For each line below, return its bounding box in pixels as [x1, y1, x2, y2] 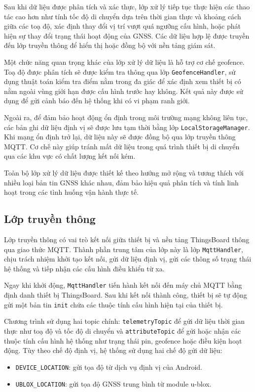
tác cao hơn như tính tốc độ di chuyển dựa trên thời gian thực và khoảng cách [4, 11, 241, 21]
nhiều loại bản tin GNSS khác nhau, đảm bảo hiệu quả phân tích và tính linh [4, 177, 239, 187]
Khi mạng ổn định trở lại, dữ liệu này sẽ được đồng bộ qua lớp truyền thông [4, 131, 236, 142]
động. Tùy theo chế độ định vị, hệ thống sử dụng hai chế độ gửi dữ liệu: [4, 345, 222, 355]
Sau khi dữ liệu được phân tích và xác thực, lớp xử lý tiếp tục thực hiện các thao [4, 1, 250, 11]
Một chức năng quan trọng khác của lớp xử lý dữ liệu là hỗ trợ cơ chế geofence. [4, 56, 245, 67]
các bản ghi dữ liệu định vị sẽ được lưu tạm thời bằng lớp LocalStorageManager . [4, 122, 250, 132]
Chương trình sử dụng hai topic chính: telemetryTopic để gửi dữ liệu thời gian [4, 316, 245, 326]
